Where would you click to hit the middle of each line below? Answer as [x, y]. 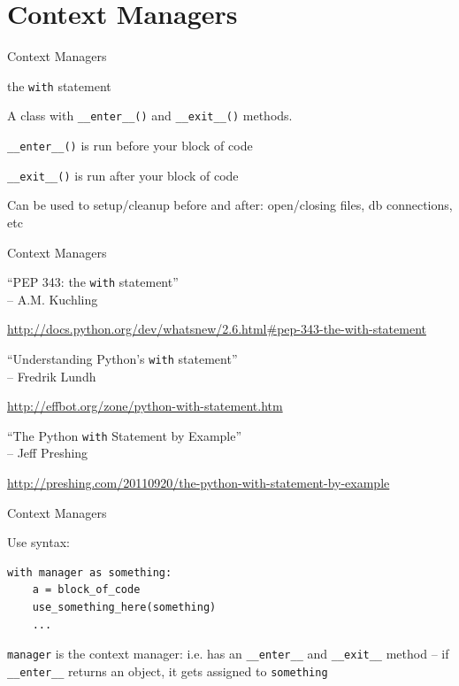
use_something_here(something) [124, 608]
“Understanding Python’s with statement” [122, 358]
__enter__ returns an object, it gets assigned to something [168, 671]
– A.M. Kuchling [53, 299]
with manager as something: [90, 572]
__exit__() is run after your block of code [123, 175]
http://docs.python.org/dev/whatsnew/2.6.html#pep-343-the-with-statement [217, 329]
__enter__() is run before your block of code [130, 146]
